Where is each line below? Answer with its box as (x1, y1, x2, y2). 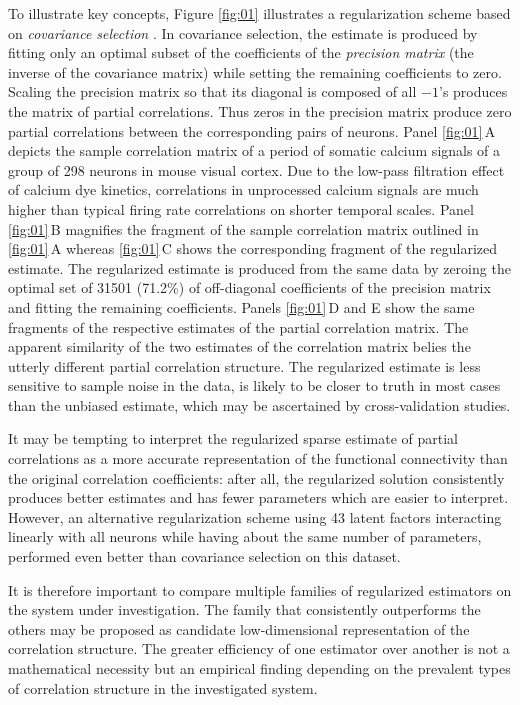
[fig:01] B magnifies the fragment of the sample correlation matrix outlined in (8, 218, 479, 239)
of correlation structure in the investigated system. (8, 677, 318, 698)
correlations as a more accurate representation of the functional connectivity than (8, 448, 508, 469)
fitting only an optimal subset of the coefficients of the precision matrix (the (8, 42, 474, 63)
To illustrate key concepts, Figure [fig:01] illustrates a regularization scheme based (8, 3, 511, 23)
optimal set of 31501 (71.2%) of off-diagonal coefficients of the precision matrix (8, 277, 491, 298)
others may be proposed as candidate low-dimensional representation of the (8, 618, 470, 639)
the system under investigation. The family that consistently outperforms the (8, 599, 481, 620)
